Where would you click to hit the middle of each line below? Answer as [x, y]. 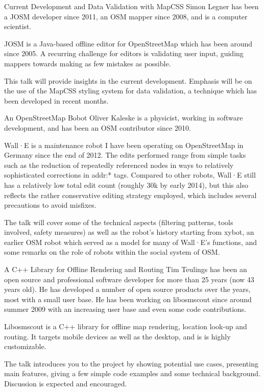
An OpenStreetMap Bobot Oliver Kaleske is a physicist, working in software [124, 118]
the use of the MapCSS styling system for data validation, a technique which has [131, 91]
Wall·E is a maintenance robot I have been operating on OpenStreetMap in [124, 145]
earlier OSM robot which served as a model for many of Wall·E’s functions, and [131, 242]
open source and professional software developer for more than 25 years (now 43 [129, 279]
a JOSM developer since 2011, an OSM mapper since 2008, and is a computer [126, 16]
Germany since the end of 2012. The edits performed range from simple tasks [125, 155]
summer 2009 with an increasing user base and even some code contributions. [125, 309]
